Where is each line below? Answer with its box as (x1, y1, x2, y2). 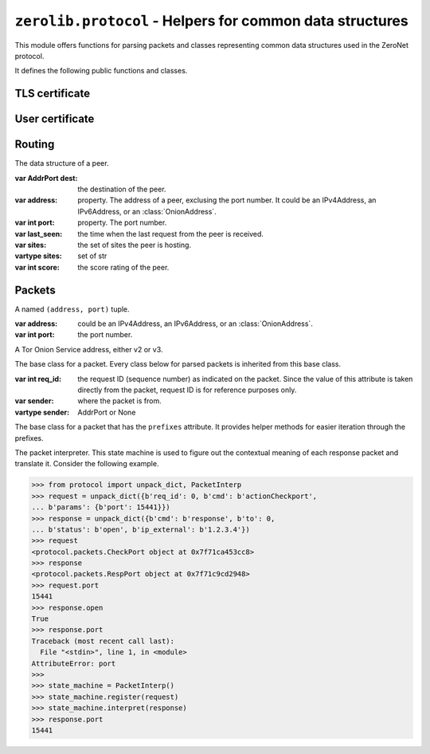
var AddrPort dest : (14, 173, 78, 183)
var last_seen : (14, 229, 63, 238)
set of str (77, 251, 107, 261)
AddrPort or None (77, 407, 136, 417)
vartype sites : (14, 251, 63, 261)
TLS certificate (14, 87, 91, 100)
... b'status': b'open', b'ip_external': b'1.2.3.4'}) (31, 524, 250, 534)
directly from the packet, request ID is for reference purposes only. (77, 385, 297, 395)
